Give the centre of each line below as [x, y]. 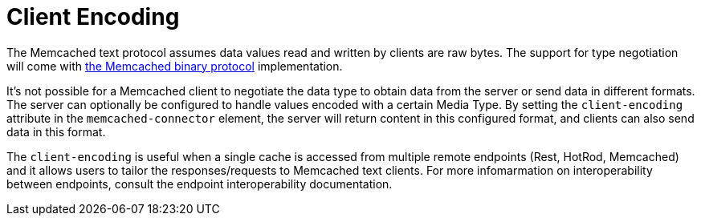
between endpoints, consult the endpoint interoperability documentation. [200, 184]
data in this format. [56, 131]
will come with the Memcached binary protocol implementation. [175, 66]
